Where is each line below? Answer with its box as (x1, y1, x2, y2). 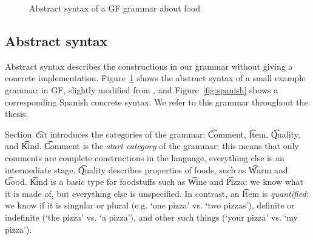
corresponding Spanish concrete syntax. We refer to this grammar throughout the (5, 95, 308, 108)
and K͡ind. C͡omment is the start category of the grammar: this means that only (5, 139, 299, 152)
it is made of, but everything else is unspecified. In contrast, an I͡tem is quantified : (5, 187, 309, 199)
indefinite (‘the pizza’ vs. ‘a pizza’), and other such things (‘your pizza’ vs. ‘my (5, 210, 298, 223)
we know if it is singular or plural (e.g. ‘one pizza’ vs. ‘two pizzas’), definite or (5, 199, 295, 212)
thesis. (5, 107, 29, 120)
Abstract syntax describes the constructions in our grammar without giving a (5, 59, 293, 72)
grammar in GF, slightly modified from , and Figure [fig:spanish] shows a (5, 83, 278, 96)
